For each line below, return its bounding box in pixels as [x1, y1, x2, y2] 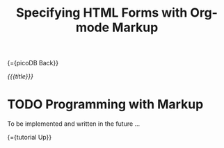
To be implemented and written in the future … [7, 120, 141, 128]
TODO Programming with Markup [7, 97, 204, 113]
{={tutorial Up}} [7, 133, 52, 142]
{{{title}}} [7, 72, 33, 81]
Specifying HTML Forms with [16, 5, 188, 21]
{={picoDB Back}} [7, 59, 59, 67]
